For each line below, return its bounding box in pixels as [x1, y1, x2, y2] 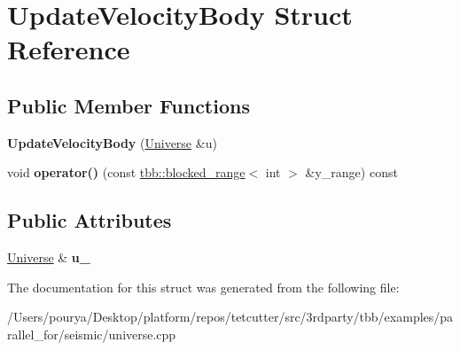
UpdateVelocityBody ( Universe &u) [7, 133, 217, 152]
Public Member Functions [7, 91, 250, 119]
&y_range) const [305, 163, 398, 182]
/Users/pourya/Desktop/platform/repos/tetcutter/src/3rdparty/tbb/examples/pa [7, 307, 454, 326]
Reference [7, 31, 130, 67]
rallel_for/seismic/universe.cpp [7, 324, 176, 343]
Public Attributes [7, 206, 172, 234]
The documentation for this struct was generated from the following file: [7, 277, 400, 296]
